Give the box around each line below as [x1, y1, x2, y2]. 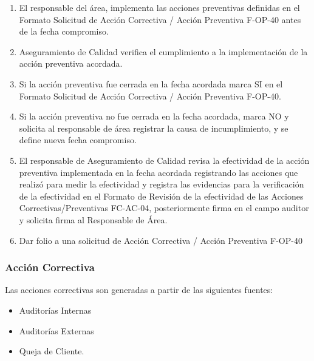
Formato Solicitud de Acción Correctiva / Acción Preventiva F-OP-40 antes [19, 13, 301, 25]
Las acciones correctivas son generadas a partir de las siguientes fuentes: [5, 283, 273, 296]
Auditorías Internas [19, 303, 92, 316]
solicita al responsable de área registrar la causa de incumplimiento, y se [19, 121, 288, 134]
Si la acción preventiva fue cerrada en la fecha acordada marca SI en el [19, 77, 283, 90]
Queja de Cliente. [19, 345, 84, 357]
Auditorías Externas [19, 324, 94, 337]
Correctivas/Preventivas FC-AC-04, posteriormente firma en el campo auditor [19, 201, 309, 214]
